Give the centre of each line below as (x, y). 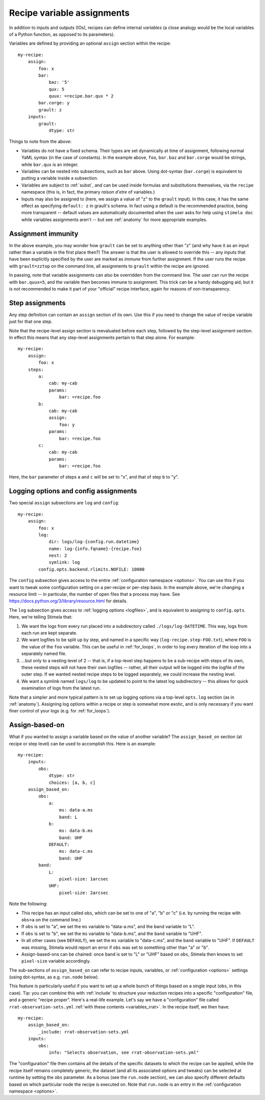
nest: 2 (58, 556)
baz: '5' (59, 82)
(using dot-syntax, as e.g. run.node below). (54, 977)
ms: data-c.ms (76, 851)
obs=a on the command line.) (51, 920)
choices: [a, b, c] (72, 782)
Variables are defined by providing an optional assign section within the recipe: (90, 43)
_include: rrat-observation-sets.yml (84, 1032)
